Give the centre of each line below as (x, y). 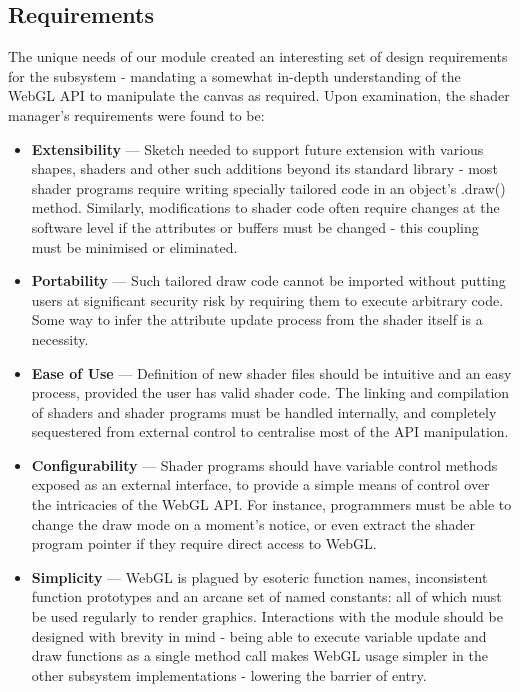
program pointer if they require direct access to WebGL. (204, 543)
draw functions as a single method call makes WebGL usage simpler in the (259, 655)
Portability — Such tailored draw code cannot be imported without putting (268, 280)
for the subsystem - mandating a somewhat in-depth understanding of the (234, 75)
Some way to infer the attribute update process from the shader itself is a (257, 319)
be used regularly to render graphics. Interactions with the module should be (267, 616)
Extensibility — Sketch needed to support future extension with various (257, 148)
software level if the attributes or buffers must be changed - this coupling (255, 226)
